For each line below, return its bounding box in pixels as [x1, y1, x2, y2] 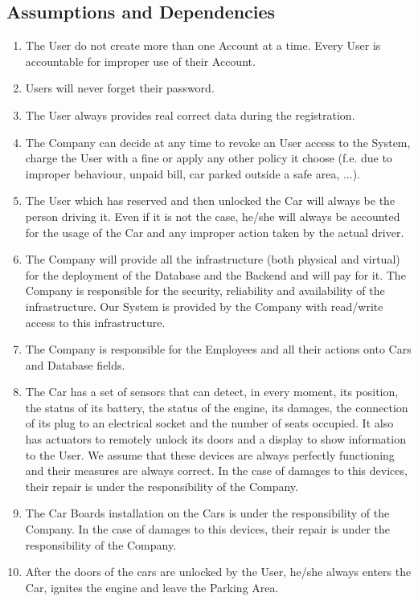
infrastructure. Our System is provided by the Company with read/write [25, 297, 383, 314]
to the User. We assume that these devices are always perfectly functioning [25, 446, 395, 463]
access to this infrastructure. [25, 313, 166, 330]
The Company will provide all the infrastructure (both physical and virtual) [25, 251, 400, 268]
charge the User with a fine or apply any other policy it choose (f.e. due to [25, 149, 392, 166]
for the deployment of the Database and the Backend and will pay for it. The [25, 266, 406, 283]
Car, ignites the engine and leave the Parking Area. [25, 579, 279, 595]
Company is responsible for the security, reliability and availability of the [25, 282, 385, 299]
